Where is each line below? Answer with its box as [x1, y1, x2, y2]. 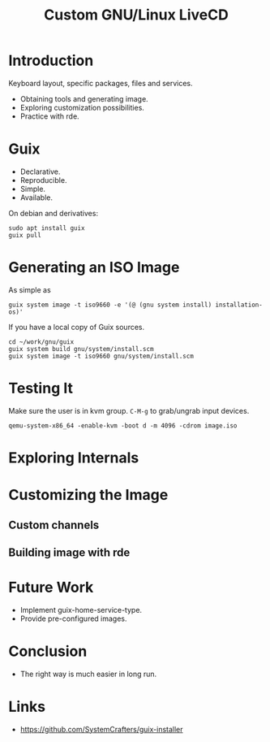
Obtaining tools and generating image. [19, 93, 148, 103]
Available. [19, 193, 53, 202]
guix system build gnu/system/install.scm [8, 345, 154, 353]
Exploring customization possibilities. [19, 102, 144, 112]
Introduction [8, 51, 94, 70]
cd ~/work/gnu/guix [8, 337, 75, 346]
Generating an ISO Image [8, 258, 180, 277]
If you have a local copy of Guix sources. [8, 322, 145, 332]
